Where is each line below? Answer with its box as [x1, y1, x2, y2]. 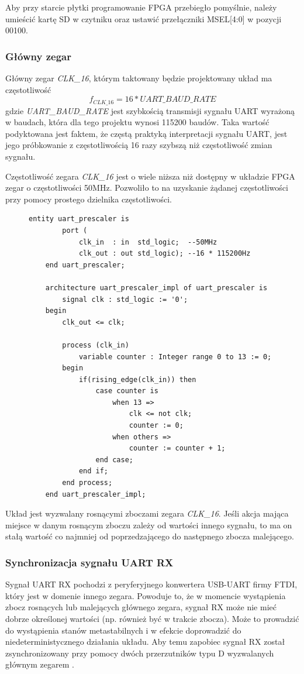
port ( [62, 226, 88, 235]
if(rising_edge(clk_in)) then [78, 375, 196, 384]
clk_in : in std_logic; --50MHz [78, 238, 217, 246]
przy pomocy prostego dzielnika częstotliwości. [5, 192, 172, 205]
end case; [95, 455, 133, 464]
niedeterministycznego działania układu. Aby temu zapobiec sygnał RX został [5, 635, 285, 648]
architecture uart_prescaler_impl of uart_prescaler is [45, 283, 268, 292]
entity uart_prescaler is [29, 215, 129, 223]
